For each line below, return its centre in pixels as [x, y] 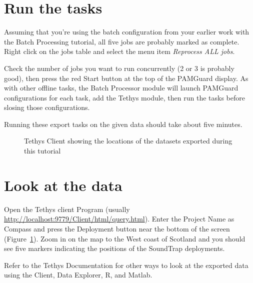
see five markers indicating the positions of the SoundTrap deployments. [114, 248]
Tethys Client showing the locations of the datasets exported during [128, 141]
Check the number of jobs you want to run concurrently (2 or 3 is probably [119, 68]
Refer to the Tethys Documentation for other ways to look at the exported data [126, 265]
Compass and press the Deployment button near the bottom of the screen [117, 228]
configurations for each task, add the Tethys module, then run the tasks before [125, 97]
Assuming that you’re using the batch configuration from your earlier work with [127, 32]
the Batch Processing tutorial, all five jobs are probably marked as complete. [122, 41]
